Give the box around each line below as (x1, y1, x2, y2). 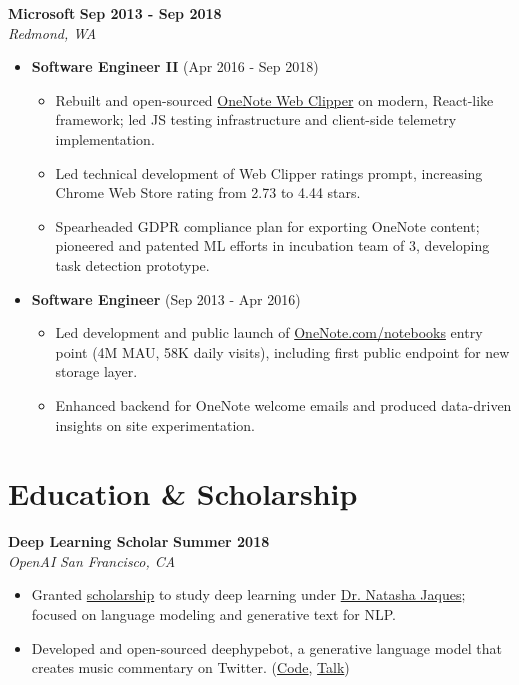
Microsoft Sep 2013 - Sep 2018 (8, 3, 222, 23)
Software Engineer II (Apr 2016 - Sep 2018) (31, 56, 319, 77)
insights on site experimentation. (55, 414, 255, 435)
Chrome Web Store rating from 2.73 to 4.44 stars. (55, 182, 361, 203)
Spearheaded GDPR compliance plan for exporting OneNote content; (55, 215, 480, 236)
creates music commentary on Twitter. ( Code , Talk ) (31, 657, 350, 678)
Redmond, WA (8, 22, 97, 43)
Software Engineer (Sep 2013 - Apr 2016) (31, 288, 301, 309)
